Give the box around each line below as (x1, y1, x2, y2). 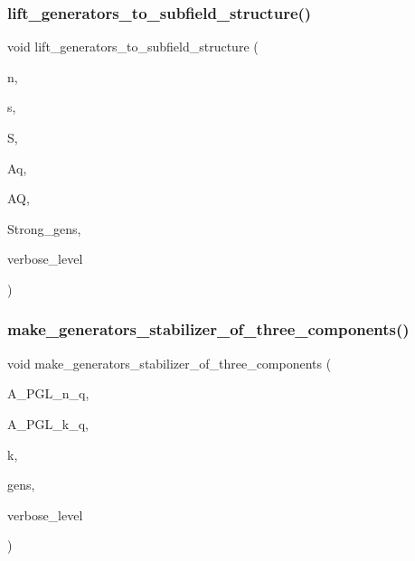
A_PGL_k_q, (7, 414, 89, 433)
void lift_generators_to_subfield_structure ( (7, 37, 259, 56)
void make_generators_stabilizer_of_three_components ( (7, 353, 332, 372)
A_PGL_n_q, (7, 384, 90, 403)
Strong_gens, (7, 219, 81, 238)
